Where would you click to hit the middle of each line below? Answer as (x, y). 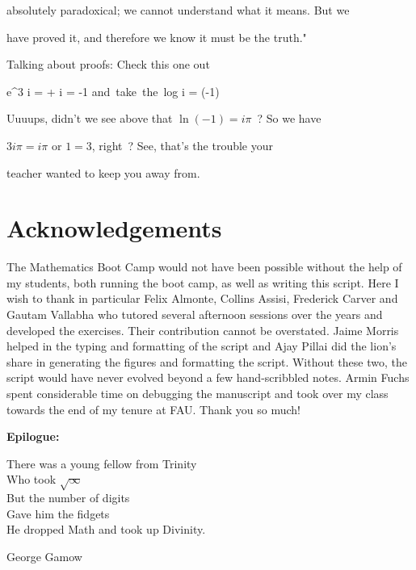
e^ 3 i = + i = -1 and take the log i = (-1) (113, 91)
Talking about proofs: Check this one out (108, 64)
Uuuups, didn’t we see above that (90, 118)
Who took (32, 479)
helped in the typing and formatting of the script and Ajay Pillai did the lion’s (202, 346)
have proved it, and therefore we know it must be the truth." (157, 37)
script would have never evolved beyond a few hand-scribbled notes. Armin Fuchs (208, 377)
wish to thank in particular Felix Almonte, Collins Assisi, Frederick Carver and (202, 298)
